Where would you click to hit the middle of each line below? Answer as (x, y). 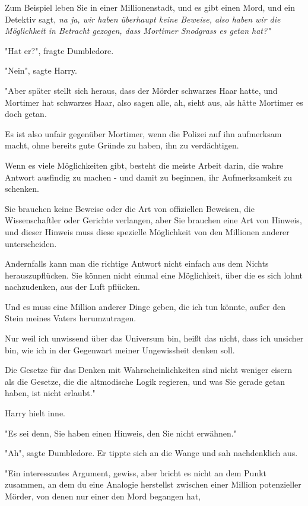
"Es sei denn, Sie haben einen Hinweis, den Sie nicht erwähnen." (121, 433)
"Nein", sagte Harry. (41, 70)
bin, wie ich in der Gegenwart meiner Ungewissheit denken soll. (120, 350)
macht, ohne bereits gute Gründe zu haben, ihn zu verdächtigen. (122, 145)
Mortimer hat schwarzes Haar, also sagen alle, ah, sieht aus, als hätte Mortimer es (154, 102)
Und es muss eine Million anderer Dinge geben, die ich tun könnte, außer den (145, 306)
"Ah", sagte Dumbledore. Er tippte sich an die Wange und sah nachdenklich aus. (151, 453)
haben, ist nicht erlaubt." (50, 393)
